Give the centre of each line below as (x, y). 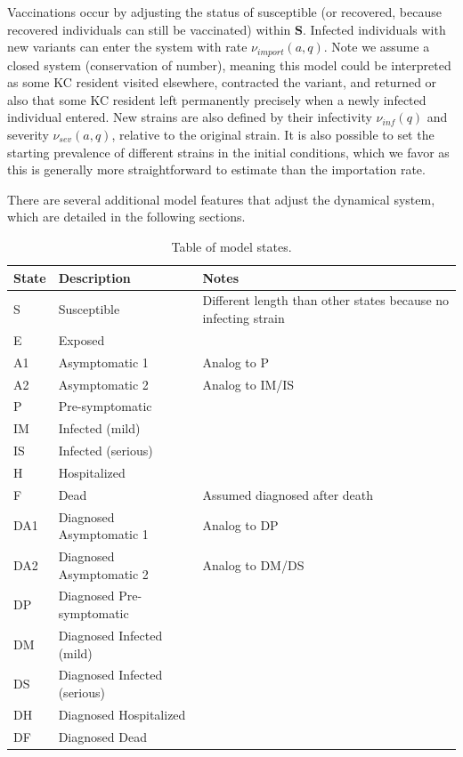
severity (28, 135)
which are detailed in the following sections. (126, 217)
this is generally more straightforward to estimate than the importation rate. (216, 169)
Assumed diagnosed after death (288, 494)
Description (94, 277)
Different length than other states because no (326, 300)
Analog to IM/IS (248, 384)
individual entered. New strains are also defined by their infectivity (190, 117)
